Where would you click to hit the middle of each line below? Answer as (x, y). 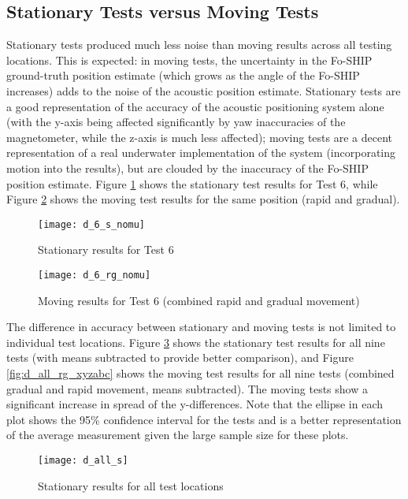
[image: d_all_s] (83, 460)
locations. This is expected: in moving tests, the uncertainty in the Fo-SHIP (189, 60)
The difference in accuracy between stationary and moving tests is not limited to (201, 327)
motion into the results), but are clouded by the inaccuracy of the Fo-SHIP (187, 168)
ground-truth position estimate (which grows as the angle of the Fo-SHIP (183, 75)
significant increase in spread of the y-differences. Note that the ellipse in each (195, 404)
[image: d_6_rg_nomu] (95, 275)
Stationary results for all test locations (131, 485)
